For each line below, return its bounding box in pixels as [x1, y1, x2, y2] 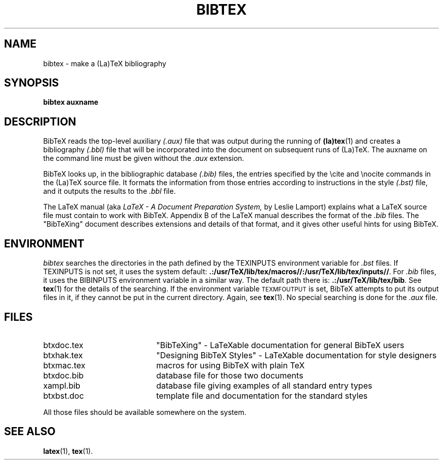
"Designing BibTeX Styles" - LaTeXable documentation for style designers [156, 350, 437, 360]
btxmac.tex [43, 360, 85, 370]
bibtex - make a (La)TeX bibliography [43, 59, 166, 68]
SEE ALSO [4, 425, 56, 438]
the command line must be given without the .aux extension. [43, 154, 244, 163]
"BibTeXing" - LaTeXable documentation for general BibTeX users [156, 340, 405, 350]
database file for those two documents [156, 370, 303, 381]
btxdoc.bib [43, 370, 84, 381]
